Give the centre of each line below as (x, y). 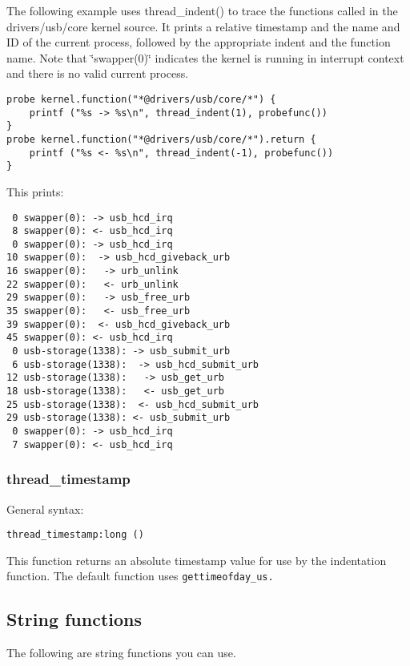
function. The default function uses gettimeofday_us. (140, 576)
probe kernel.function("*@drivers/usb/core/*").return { (161, 139)
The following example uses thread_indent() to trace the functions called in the (202, 10)
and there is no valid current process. (98, 73)
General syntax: (45, 509)
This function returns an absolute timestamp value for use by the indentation (197, 560)
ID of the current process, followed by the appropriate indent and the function (199, 42)
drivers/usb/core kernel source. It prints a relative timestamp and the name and (203, 26)
